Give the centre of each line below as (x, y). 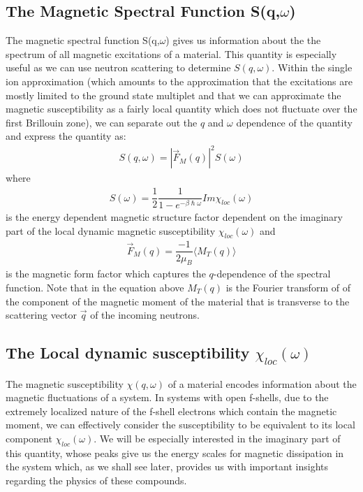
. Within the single (312, 67)
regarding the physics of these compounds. (96, 480)
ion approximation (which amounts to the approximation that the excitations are (179, 81)
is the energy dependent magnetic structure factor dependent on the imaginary (174, 217)
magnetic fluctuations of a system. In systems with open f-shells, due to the (167, 397)
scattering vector (42, 315)
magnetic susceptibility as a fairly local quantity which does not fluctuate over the (181, 109)
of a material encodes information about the (262, 383)
